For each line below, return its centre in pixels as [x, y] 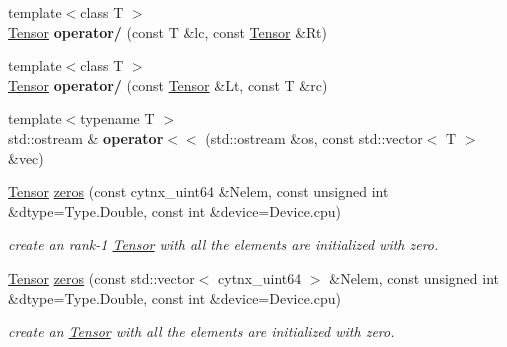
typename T [117, 118]
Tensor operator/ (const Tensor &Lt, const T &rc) [168, 84]
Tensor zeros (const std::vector [101, 277]
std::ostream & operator [86, 137]
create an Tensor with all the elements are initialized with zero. [201, 331]
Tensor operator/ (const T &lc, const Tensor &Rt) [167, 31]
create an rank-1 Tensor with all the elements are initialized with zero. [223, 244]
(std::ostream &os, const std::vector [314, 137]
